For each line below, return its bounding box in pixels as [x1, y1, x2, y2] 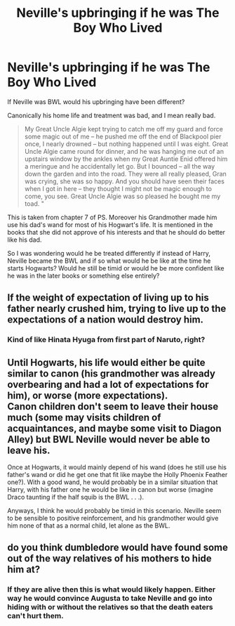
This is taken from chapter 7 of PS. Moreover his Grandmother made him [7, 213, 217, 221]
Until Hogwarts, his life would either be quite [7, 356, 206, 368]
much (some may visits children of [7, 411, 161, 423]
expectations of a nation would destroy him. [7, 314, 204, 326]
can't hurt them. [7, 611, 65, 621]
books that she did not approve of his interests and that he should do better [7, 228, 226, 236]
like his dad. [7, 235, 42, 244]
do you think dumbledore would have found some [7, 542, 229, 554]
